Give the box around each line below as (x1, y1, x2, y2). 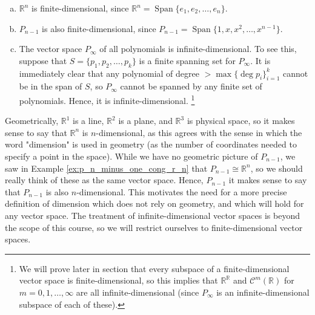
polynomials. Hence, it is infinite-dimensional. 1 (19, 92, 195, 106)
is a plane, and (118, 114, 173, 127)
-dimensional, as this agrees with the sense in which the (96, 126, 302, 138)
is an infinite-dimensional (216, 285, 310, 298)
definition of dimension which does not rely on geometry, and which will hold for (5, 197, 304, 210)
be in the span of (19, 80, 82, 93)
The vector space (19, 42, 82, 55)
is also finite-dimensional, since (42, 22, 156, 34)
